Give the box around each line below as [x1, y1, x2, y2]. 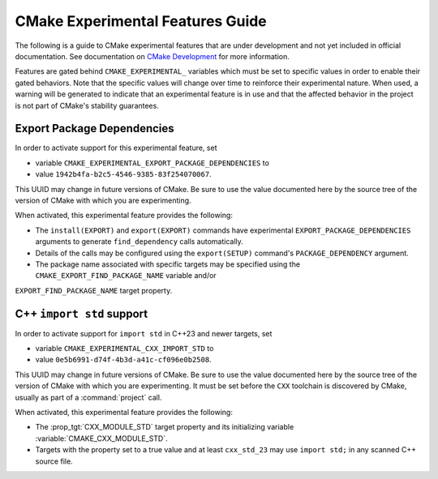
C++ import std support [15, 306, 148, 320]
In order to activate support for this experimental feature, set [15, 143, 217, 153]
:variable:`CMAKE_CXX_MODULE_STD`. [35, 434, 168, 443]
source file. [35, 456, 73, 466]
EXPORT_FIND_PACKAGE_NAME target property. [15, 285, 173, 295]
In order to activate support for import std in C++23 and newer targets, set [15, 328, 273, 338]
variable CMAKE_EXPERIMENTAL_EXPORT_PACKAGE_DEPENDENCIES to [35, 158, 269, 168]
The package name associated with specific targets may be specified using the [35, 259, 300, 269]
